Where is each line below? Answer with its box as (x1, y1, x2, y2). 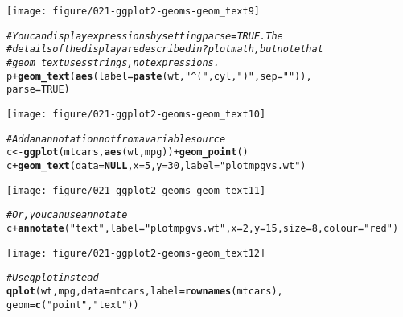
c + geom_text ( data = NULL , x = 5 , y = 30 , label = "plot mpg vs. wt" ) (6, 159, 306, 171)
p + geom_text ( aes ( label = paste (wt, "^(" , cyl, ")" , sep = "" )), (6, 70, 312, 82)
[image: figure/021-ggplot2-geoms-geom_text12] (6, 247, 266, 259)
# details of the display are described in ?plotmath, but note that (6, 43, 323, 56)
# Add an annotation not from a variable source (6, 133, 226, 145)
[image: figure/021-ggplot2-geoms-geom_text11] (6, 184, 266, 196)
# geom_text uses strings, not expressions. (6, 56, 220, 68)
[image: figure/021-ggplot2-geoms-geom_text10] (6, 108, 266, 120)
